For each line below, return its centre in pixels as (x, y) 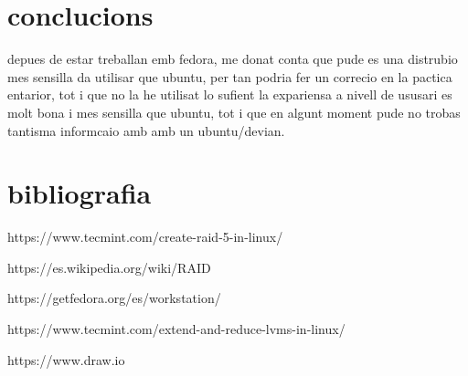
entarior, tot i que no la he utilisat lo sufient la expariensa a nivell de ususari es (230, 94)
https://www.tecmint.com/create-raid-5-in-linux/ (145, 237)
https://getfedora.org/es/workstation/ (114, 298)
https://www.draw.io (66, 359)
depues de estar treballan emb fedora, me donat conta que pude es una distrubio (233, 59)
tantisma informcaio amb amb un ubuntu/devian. (146, 130)
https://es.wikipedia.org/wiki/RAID (109, 267)
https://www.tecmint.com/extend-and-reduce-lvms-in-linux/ (176, 329)
